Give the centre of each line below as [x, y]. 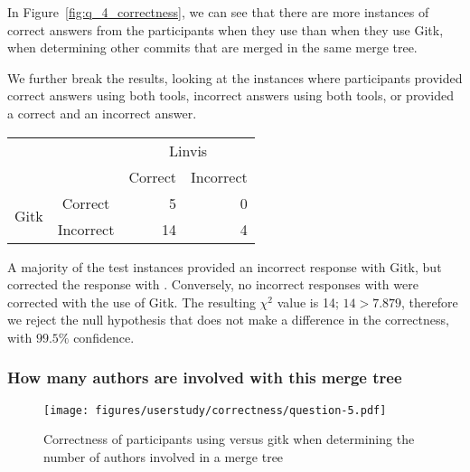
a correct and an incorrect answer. [102, 113]
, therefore [430, 302]
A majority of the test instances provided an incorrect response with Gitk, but [225, 266]
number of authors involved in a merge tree [164, 457]
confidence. [104, 337]
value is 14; [308, 302]
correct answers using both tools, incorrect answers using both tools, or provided [231, 95]
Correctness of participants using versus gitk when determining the [229, 439]
